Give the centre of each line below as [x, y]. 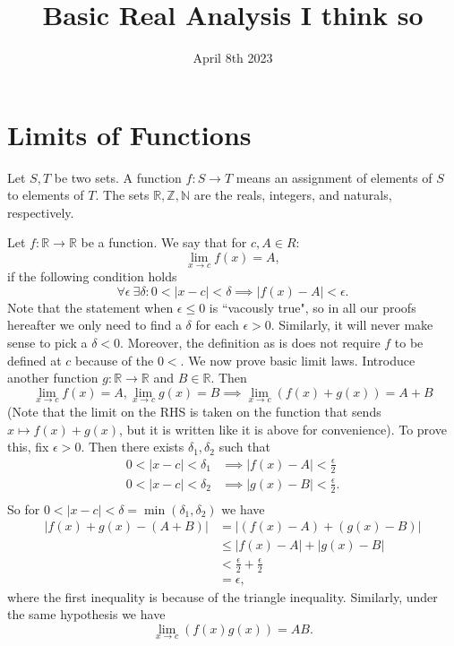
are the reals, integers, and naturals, [293, 195]
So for [24, 508]
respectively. [41, 212]
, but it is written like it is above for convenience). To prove [283, 429]
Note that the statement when [90, 307]
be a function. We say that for [164, 242]
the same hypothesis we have [86, 614]
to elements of [46, 195]
